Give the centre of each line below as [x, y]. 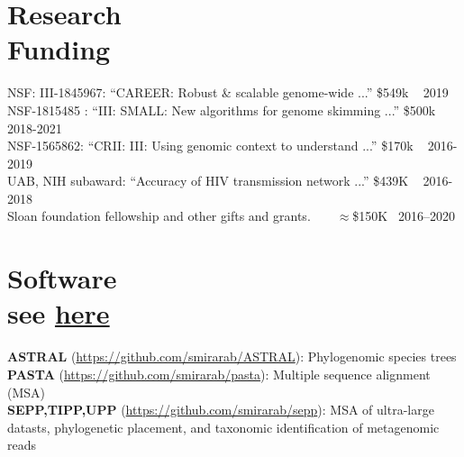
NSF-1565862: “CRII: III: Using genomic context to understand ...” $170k [210, 146]
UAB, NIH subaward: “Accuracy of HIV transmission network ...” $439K [208, 181]
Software [62, 278]
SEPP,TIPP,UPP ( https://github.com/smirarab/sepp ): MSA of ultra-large [221, 410]
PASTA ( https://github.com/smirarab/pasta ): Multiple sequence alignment [219, 374]
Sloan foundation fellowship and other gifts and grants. [159, 216]
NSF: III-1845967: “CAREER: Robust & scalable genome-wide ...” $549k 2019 [228, 92]
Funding [59, 49]
